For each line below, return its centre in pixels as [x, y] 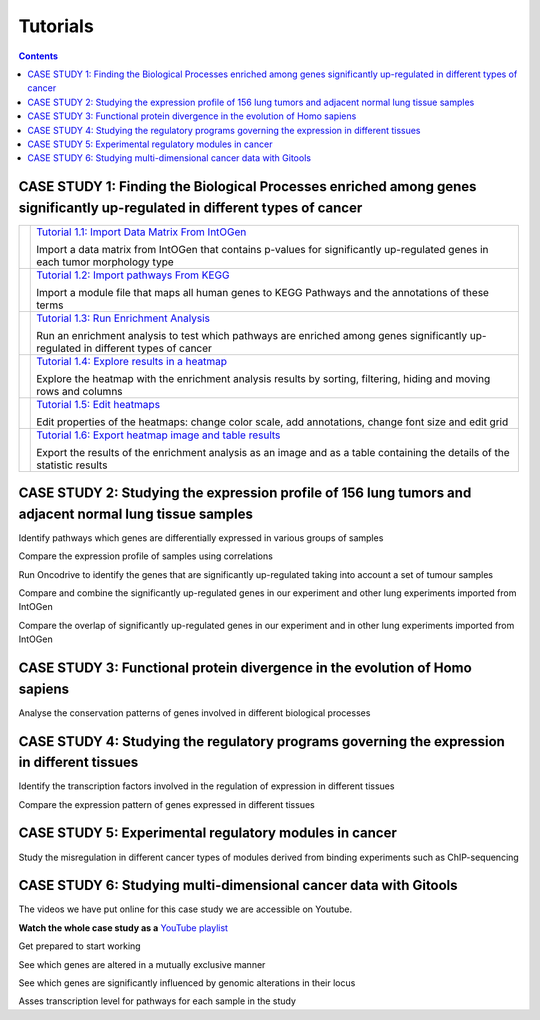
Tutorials [56, 26]
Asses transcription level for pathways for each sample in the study [157, 1001]
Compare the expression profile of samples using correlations [146, 556]
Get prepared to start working [79, 946]
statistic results [72, 465]
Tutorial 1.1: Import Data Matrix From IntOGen [141, 232]
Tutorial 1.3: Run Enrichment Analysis [123, 318]
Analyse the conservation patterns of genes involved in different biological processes [194, 712]
